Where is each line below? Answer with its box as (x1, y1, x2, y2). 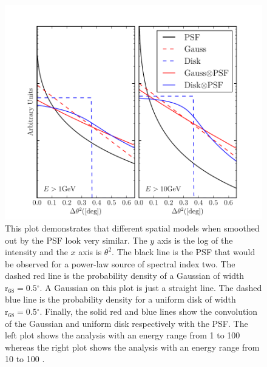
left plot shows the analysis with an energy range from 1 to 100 (5, 329, 240, 341)
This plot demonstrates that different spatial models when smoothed (5, 221, 260, 234)
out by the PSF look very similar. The (5, 233, 147, 246)
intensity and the (5, 245, 68, 258)
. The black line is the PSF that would (112, 245, 255, 258)
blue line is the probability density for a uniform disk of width (5, 293, 236, 306)
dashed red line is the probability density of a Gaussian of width (5, 269, 245, 282)
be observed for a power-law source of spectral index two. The (5, 257, 235, 270)
